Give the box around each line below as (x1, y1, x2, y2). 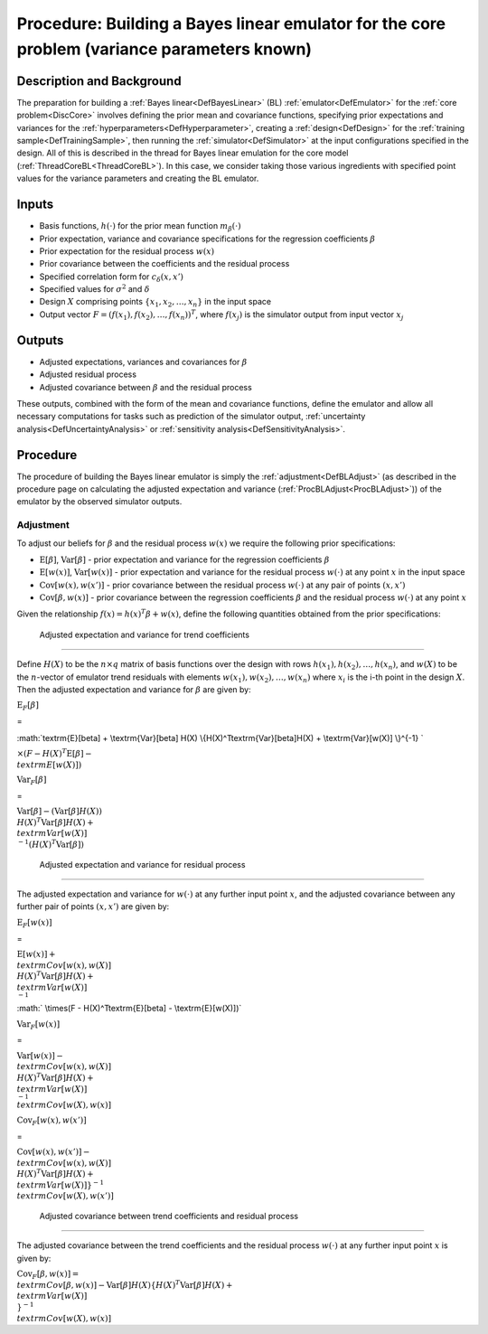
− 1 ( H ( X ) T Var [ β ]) (18, 838, 85, 850)
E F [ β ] (16, 700, 40, 713)
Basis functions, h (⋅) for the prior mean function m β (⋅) (39, 221, 241, 233)
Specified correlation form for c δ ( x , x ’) (39, 271, 184, 284)
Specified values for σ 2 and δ (39, 283, 150, 295)
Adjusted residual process (39, 369, 137, 380)
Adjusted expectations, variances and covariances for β (39, 356, 248, 367)
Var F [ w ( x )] (16, 1019, 61, 1031)
